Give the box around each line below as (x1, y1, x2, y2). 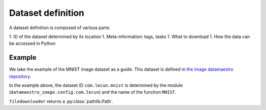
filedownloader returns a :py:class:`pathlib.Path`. (9, 98, 114, 104)
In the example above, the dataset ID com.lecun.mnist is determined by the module (9, 82, 183, 88)
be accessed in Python (9, 40, 56, 46)
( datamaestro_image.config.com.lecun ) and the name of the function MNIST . (9, 89, 176, 95)
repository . (9, 73, 32, 79)
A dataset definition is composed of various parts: (9, 25, 111, 31)
